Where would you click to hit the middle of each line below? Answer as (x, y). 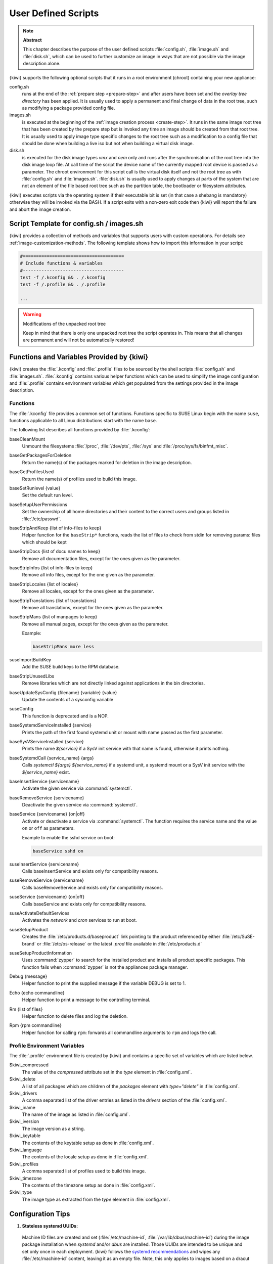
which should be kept (44, 542)
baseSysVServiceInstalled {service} (47, 741)
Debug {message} (28, 976)
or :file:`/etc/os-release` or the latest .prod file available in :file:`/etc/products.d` (120, 943)
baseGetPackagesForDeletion (40, 456)
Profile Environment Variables (47, 1046)
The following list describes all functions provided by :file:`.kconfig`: (80, 430)
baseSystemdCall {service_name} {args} (52, 758)
